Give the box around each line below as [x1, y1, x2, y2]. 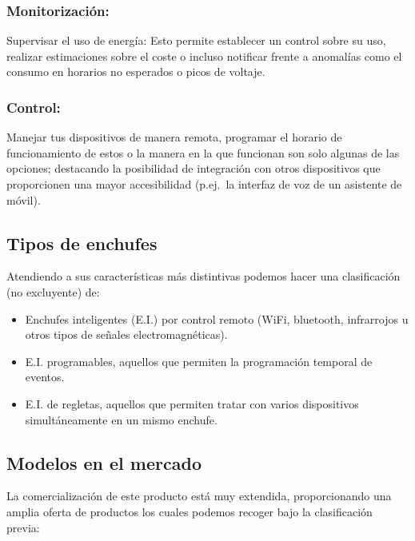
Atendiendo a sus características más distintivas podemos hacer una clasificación [6, 268, 401, 284]
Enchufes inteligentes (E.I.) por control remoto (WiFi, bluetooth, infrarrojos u [25, 310, 409, 327]
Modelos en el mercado [6, 450, 202, 475]
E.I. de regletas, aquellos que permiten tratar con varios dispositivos [25, 395, 359, 412]
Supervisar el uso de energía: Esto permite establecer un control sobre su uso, [6, 32, 386, 49]
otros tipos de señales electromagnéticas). [25, 326, 228, 343]
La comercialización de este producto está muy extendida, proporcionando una [6, 487, 392, 504]
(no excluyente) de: [6, 283, 100, 300]
